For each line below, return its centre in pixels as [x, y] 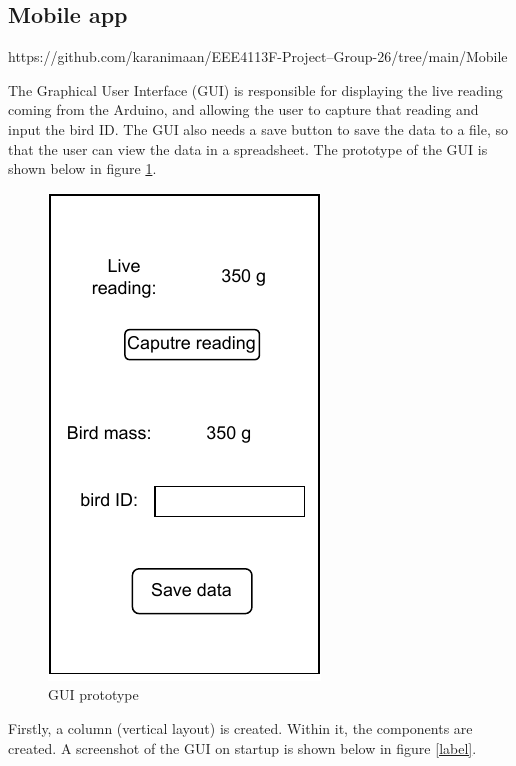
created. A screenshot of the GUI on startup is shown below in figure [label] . [242, 747]
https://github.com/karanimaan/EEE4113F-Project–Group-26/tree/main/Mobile [258, 56]
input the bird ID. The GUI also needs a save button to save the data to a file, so [258, 128]
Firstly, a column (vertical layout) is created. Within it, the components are [240, 727]
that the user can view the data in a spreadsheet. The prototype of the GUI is [248, 148]
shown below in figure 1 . [82, 168]
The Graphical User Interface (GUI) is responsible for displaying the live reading [255, 89]
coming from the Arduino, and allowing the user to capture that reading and [243, 109]
